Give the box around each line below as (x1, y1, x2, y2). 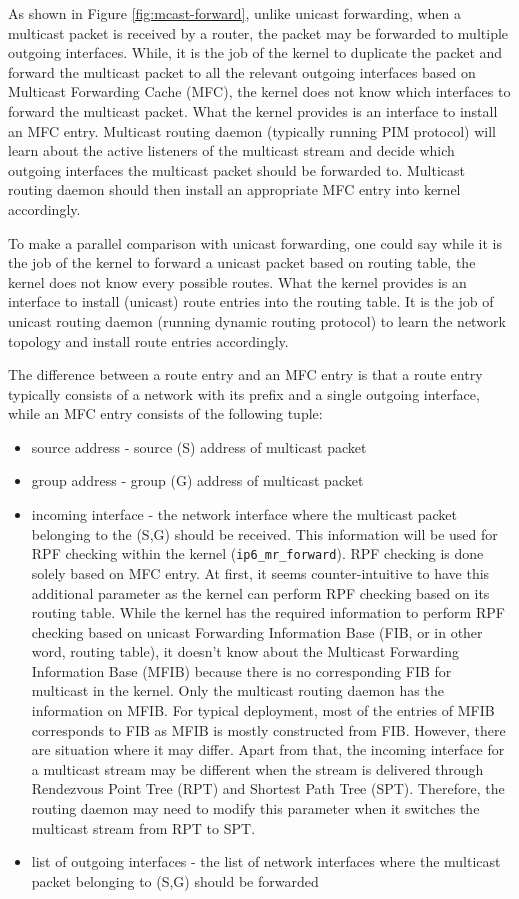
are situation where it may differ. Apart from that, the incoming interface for (31, 739, 505, 760)
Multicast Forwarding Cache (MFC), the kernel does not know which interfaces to (8, 81, 511, 102)
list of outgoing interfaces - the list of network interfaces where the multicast (31, 851, 501, 872)
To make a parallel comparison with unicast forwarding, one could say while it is (8, 232, 502, 253)
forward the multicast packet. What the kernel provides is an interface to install (8, 100, 498, 121)
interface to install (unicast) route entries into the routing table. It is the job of (8, 291, 494, 312)
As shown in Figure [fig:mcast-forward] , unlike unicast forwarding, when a (8, 3, 462, 23)
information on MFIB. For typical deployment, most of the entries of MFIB (31, 700, 495, 721)
